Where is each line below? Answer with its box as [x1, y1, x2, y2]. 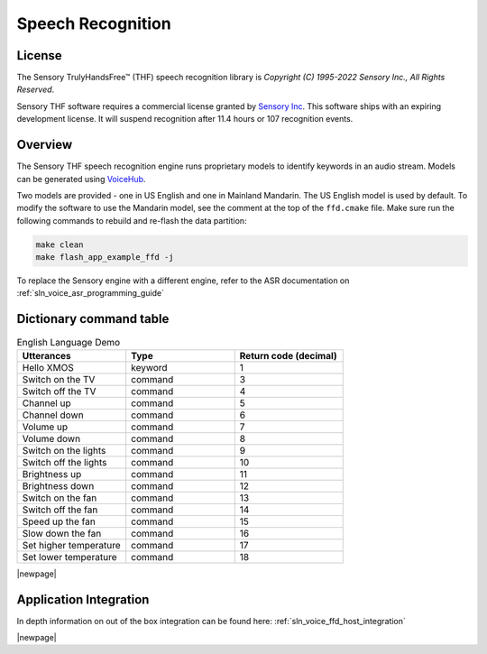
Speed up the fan [22, 515, 96, 528]
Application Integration [16, 592, 150, 607]
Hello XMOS [22, 361, 74, 373]
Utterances [22, 349, 71, 362]
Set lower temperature [22, 550, 117, 563]
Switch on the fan [22, 492, 97, 504]
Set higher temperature [22, 539, 121, 551]
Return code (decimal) [239, 349, 337, 362]
